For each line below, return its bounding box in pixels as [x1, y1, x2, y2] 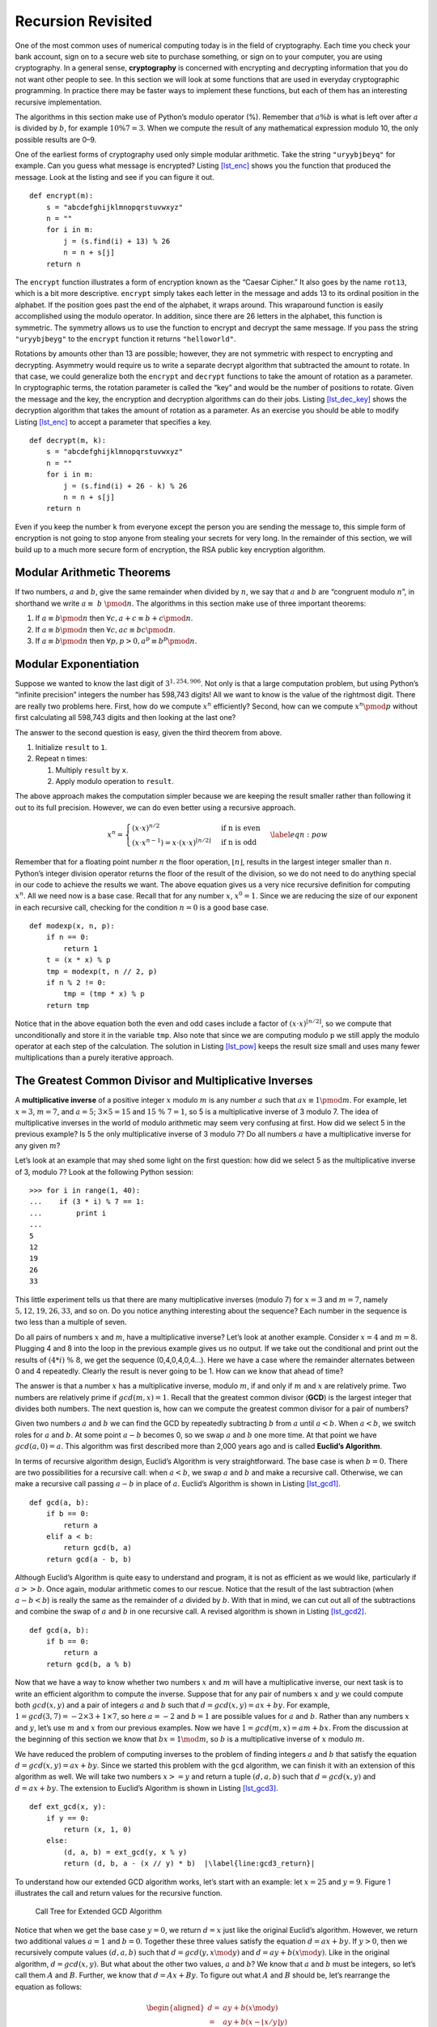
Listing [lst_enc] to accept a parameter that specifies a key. [15, 417, 212, 426]
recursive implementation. [15, 97, 102, 107]
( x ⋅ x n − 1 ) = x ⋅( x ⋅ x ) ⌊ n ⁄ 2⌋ [132, 836, 212, 847]
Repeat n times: [35, 754, 88, 764]
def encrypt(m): [29, 191, 94, 200]
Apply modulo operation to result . [55, 777, 174, 786]
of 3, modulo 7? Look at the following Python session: [15, 1167, 194, 1176]
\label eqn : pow [269, 829, 328, 839]
